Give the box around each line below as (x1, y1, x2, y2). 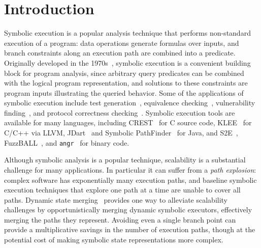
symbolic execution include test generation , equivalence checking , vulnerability (4, 97, 255, 108)
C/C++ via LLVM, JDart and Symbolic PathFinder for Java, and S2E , (4, 127, 238, 138)
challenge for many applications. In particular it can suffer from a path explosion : (4, 164, 256, 175)
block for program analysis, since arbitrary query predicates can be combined (4, 67, 244, 78)
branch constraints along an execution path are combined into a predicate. (4, 47, 236, 58)
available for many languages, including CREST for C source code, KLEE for (4, 117, 252, 128)
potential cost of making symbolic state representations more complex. (4, 234, 223, 245)
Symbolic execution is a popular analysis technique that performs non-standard (4, 27, 251, 38)
